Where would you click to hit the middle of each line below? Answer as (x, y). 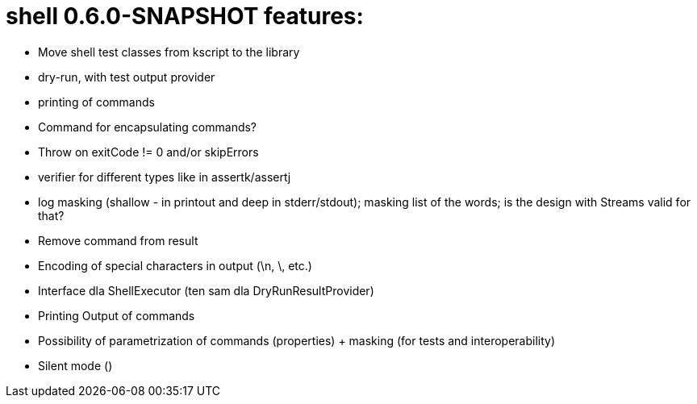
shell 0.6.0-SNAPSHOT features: (185, 16)
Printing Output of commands (117, 315)
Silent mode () (75, 365)
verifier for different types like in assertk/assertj (165, 177)
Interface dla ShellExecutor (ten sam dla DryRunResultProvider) (206, 290)
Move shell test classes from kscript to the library (169, 52)
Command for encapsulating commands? (148, 127)
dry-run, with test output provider (127, 77)
